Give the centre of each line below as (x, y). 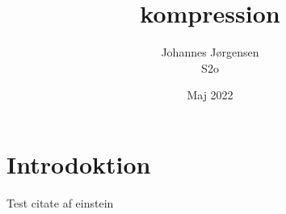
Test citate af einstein (60, 202)
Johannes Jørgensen (210, 52)
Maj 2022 (210, 95)
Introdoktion (79, 164)
